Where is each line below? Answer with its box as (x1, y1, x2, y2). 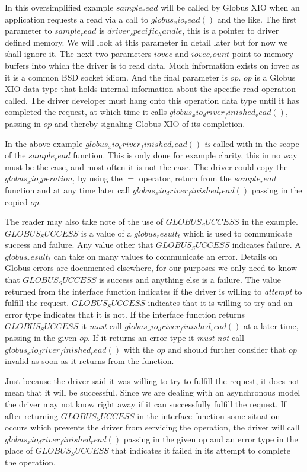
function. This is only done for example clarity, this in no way (73, 149, 298, 161)
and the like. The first (217, 12, 297, 25)
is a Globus (254, 71, 296, 83)
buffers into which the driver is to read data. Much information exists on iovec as (5, 59, 299, 71)
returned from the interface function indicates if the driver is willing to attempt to (5, 285, 302, 297)
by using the (78, 172, 123, 184)
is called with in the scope (204, 137, 299, 149)
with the (123, 343, 155, 355)
